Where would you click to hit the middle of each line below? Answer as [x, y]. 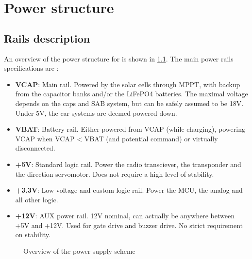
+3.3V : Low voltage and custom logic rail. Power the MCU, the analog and [129, 190]
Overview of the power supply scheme [79, 251]
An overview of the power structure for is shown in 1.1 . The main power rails [119, 58]
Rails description [47, 38]
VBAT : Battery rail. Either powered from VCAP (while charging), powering [130, 129]
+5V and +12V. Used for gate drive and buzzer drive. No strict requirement [129, 225]
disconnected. [35, 148]
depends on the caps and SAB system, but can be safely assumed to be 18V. [129, 103]
